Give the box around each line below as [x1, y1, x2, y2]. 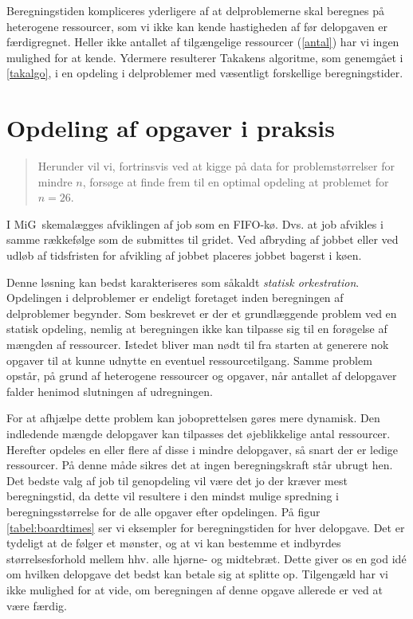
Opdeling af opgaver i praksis [6, 112, 335, 144]
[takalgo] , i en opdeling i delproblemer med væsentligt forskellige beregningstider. [6, 65, 403, 81]
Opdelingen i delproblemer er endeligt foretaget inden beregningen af [6, 289, 344, 306]
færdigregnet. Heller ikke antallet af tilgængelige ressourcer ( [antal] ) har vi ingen [6, 33, 399, 50]
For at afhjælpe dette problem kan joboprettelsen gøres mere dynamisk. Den [6, 409, 380, 426]
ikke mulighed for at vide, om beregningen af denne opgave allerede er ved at [6, 581, 383, 597]
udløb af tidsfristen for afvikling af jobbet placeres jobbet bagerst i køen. [6, 247, 362, 264]
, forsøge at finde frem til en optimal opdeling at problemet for [82, 173, 389, 190]
